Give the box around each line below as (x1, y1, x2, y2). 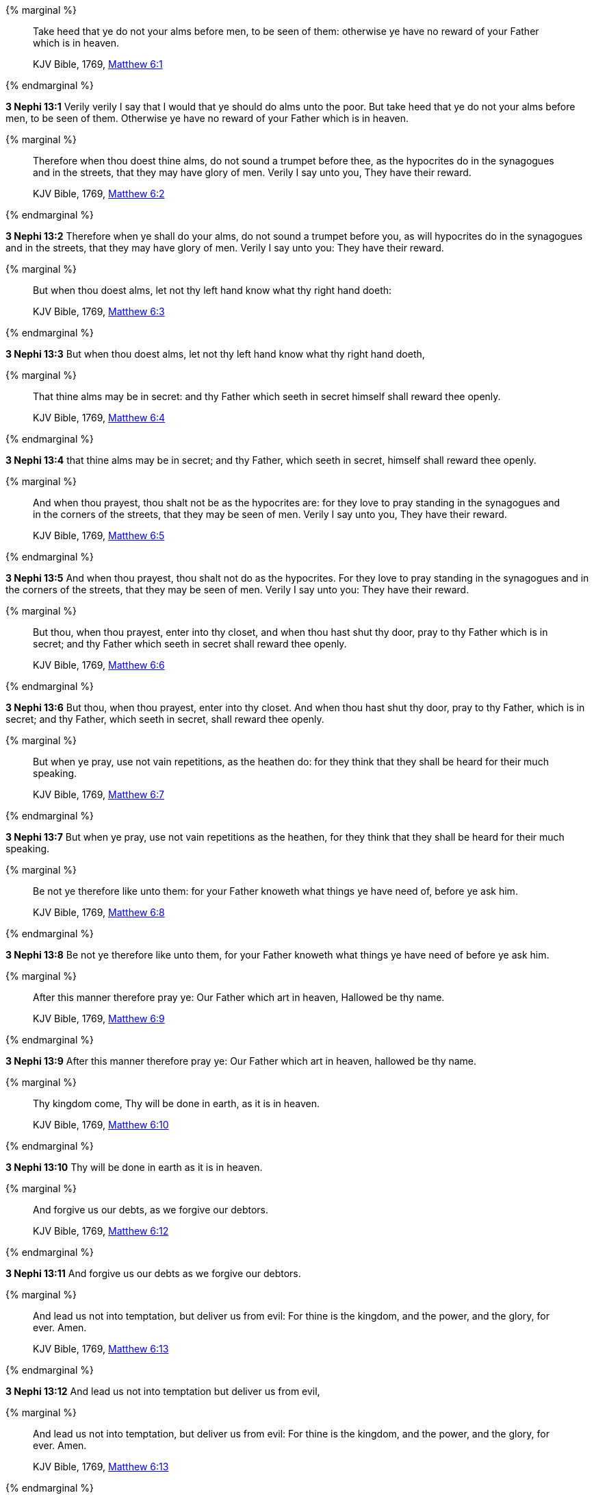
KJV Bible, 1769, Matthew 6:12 (33, 1225, 169, 1237)
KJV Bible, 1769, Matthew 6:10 (33, 1119, 169, 1130)
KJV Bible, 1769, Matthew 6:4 (33, 412, 166, 423)
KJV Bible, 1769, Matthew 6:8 (33, 906, 165, 918)
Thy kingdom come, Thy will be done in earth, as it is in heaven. (33, 1098, 320, 1109)
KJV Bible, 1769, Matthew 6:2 (33, 188, 165, 199)
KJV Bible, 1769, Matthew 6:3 (33, 306, 165, 317)
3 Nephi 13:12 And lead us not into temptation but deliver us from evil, (5, 1385, 320, 1397)
